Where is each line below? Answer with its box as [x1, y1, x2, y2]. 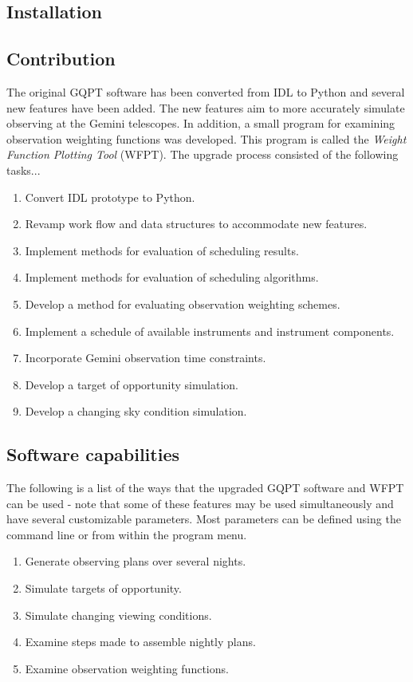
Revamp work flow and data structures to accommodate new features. [25, 215, 368, 232]
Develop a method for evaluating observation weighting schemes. [25, 295, 340, 312]
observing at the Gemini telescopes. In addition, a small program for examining [6, 115, 395, 132]
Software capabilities [6, 442, 179, 467]
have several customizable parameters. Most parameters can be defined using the [6, 511, 401, 527]
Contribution [6, 46, 116, 71]
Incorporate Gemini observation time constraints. [25, 349, 266, 366]
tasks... [6, 161, 41, 178]
